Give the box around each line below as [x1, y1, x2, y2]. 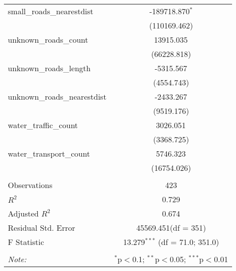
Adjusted [8, 208, 39, 219]
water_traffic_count [8, 119, 78, 131]
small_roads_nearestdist [8, 5, 93, 17]
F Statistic [8, 236, 44, 247]
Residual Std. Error [8, 222, 75, 233]
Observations [8, 179, 53, 190]
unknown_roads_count [8, 34, 88, 45]
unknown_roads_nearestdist [8, 91, 107, 102]
